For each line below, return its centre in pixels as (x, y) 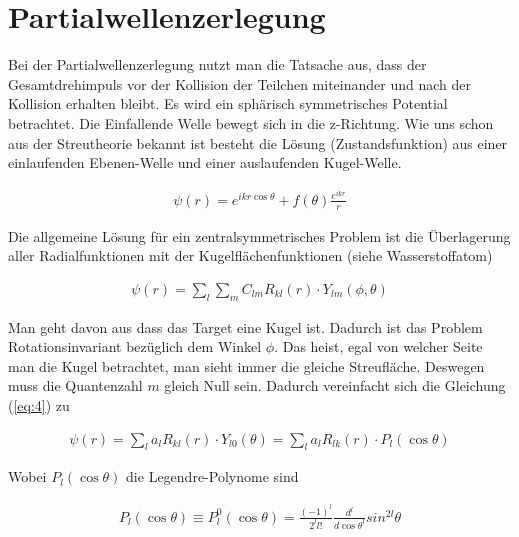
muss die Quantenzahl (75, 385)
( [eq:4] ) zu (39, 405)
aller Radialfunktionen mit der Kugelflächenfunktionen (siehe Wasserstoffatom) (250, 255)
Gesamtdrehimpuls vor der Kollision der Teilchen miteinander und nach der (239, 83)
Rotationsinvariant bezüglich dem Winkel (135, 346)
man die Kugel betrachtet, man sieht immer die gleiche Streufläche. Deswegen (246, 365)
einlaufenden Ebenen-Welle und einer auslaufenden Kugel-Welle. (205, 162)
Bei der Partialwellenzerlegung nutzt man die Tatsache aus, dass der (217, 64)
